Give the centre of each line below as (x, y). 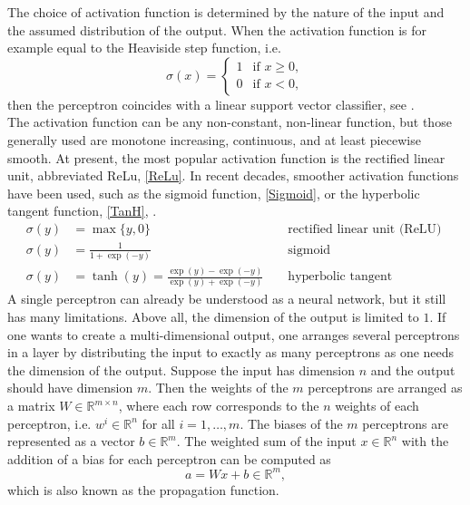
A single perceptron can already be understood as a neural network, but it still (227, 299)
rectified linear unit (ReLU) (365, 229)
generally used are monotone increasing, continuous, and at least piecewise (214, 139)
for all (158, 423)
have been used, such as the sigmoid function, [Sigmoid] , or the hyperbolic (214, 193)
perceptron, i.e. (49, 423)
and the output (413, 369)
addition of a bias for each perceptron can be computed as (169, 458)
